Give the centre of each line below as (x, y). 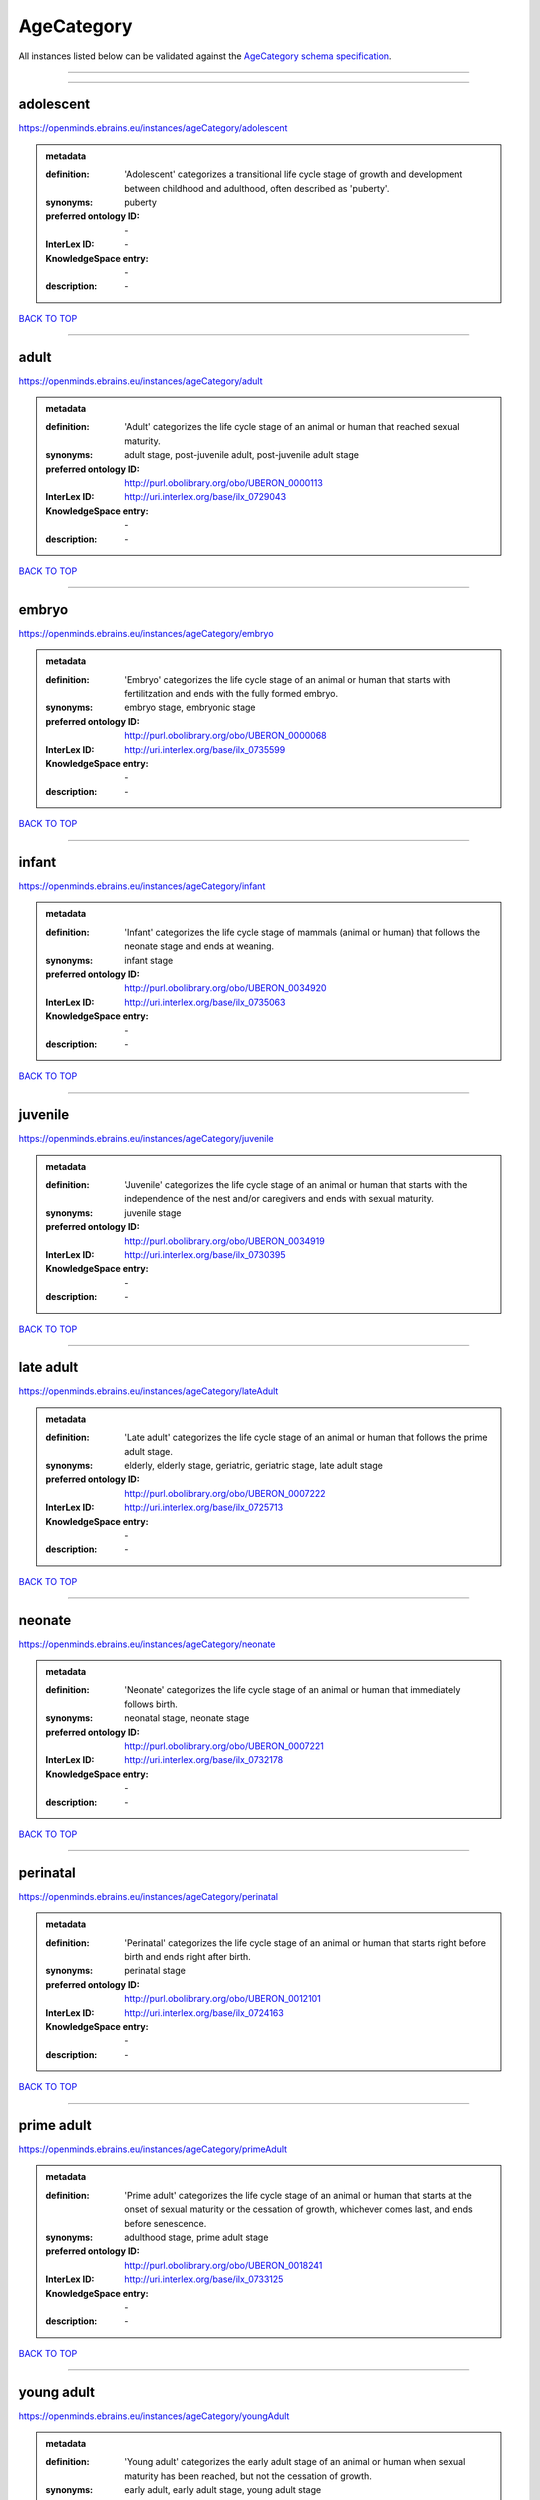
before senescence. (165, 2223)
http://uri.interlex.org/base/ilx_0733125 (204, 2279)
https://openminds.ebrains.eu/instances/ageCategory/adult (141, 381)
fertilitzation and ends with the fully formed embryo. (231, 694)
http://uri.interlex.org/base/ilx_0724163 (204, 2012)
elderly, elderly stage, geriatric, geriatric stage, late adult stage (254, 1466)
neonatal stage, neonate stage (187, 1718)
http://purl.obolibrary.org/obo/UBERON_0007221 (224, 1746)
